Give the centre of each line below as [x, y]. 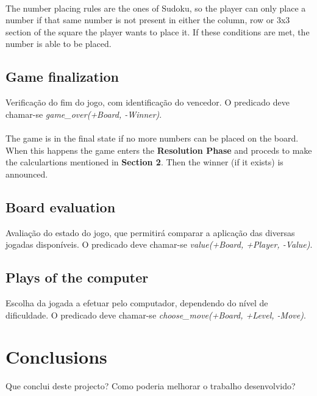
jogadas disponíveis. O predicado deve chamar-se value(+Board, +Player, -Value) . [159, 244]
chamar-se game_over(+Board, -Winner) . [84, 114]
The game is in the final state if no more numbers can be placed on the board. [152, 138]
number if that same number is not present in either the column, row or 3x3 [148, 20]
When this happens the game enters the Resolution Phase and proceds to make [159, 150]
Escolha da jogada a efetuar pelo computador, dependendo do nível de [137, 302]
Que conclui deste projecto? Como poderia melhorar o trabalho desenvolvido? [151, 386]
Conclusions [56, 357]
